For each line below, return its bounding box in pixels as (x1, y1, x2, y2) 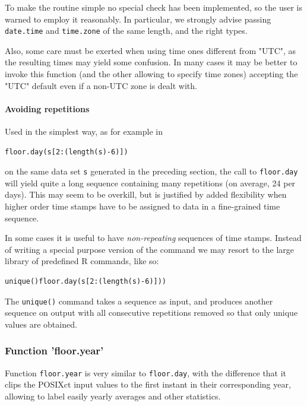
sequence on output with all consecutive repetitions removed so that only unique (5, 306, 298, 319)
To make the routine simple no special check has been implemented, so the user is (5, 1, 302, 13)
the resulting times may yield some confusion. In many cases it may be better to (5, 56, 297, 68)
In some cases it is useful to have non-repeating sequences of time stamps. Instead (5, 231, 302, 244)
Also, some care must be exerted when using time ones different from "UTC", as (5, 44, 296, 56)
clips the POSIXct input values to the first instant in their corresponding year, (5, 378, 291, 391)
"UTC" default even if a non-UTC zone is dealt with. (5, 79, 197, 91)
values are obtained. (5, 318, 77, 330)
